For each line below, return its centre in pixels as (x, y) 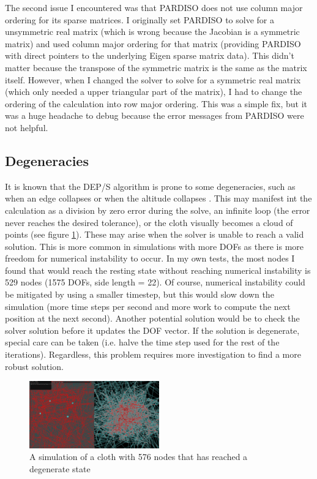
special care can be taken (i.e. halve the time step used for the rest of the (142, 342)
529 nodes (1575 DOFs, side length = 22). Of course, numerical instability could (155, 282)
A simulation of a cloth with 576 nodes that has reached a (139, 457)
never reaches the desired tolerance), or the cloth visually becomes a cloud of (149, 222)
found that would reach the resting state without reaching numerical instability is (158, 270)
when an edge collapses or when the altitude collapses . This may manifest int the (158, 198)
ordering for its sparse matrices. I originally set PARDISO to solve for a (140, 19)
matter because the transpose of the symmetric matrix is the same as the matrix (156, 67)
